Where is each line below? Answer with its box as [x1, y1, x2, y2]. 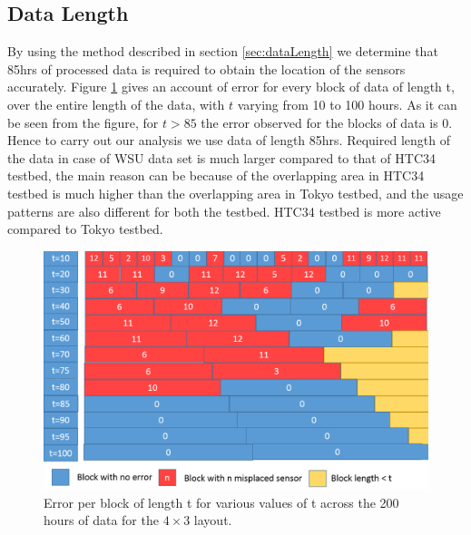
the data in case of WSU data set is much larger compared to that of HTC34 [7, 148, 437, 167]
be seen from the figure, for [7, 112, 159, 131]
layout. [193, 511, 232, 530]
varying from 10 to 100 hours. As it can [237, 94, 457, 113]
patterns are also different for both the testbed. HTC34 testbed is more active [7, 201, 441, 220]
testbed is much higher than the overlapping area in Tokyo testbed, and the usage [7, 183, 464, 202]
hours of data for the [44, 511, 159, 530]
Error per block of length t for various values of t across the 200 [44, 492, 399, 511]
